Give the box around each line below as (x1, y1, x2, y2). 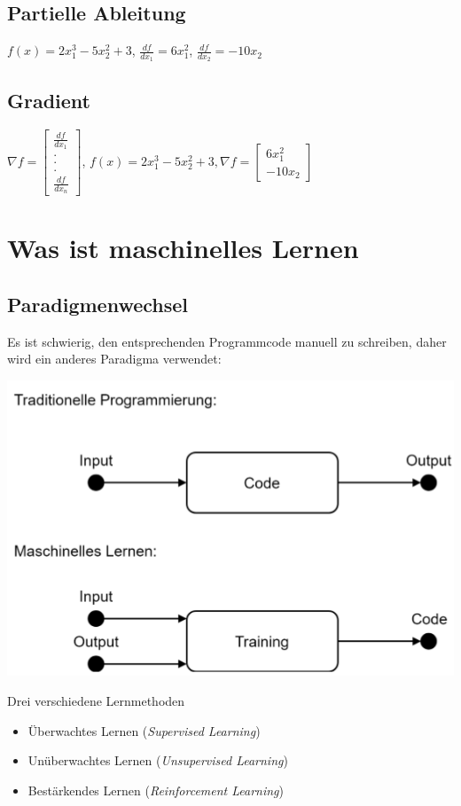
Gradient (7, 86, 90, 113)
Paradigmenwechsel (7, 291, 189, 318)
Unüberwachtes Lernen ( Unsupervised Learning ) (27, 751, 288, 770)
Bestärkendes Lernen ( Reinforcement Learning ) (27, 780, 285, 799)
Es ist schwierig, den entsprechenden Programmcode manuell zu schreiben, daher (7, 332, 447, 350)
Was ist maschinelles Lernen (7, 230, 359, 266)
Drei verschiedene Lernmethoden (7, 691, 185, 709)
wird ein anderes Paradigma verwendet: (7, 349, 222, 368)
